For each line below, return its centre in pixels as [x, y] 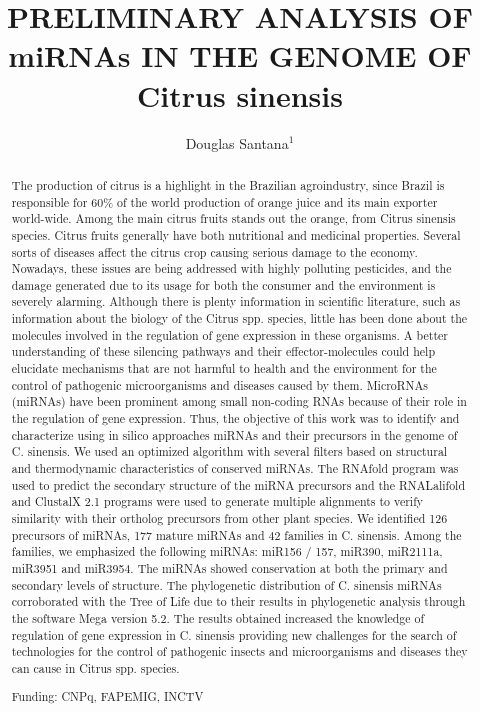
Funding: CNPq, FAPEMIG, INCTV [107, 696]
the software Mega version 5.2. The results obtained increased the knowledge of [218, 617]
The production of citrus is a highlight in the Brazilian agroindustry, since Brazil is [228, 184]
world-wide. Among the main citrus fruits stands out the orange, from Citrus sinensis [233, 218]
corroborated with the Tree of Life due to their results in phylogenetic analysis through [238, 601]
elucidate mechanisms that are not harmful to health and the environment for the [224, 368]
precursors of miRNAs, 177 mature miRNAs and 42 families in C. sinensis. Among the [236, 534]
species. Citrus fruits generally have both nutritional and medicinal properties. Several [236, 234]
